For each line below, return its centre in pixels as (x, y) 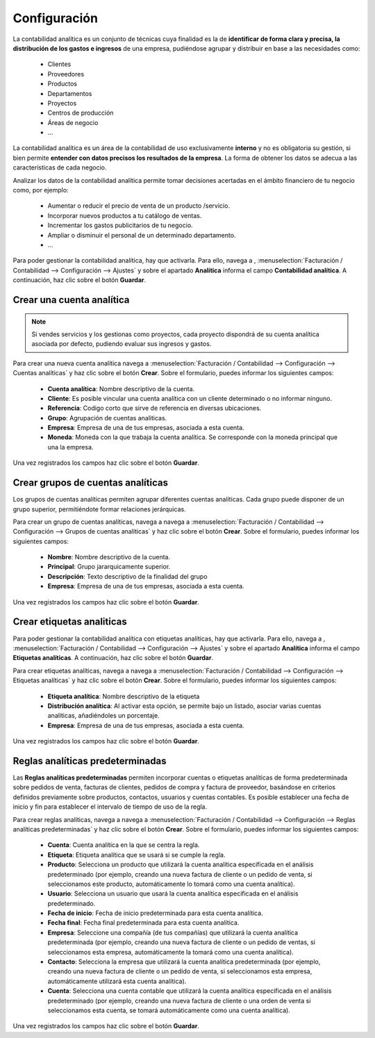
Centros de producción (81, 113)
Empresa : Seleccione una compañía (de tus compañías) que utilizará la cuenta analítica (173, 932)
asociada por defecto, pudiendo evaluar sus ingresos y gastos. (122, 344)
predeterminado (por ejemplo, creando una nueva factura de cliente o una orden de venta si (179, 1000)
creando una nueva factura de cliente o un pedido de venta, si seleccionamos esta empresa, (180, 971)
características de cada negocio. (60, 167)
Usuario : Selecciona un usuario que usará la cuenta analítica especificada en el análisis (173, 893)
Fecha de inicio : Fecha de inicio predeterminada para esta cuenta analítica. (155, 913)
